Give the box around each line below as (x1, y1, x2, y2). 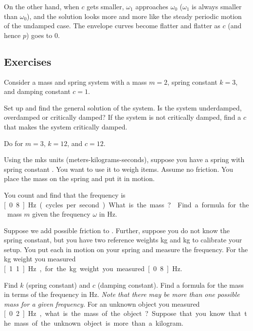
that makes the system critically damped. (4, 121, 127, 131)
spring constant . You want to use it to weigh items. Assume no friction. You (4, 164, 234, 174)
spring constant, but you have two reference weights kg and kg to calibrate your (4, 235, 242, 245)
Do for (4, 138, 23, 148)
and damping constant (4, 86, 71, 96)
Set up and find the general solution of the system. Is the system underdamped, (4, 102, 242, 112)
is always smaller (192, 1, 242, 11)
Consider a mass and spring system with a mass (4, 76, 147, 87)
